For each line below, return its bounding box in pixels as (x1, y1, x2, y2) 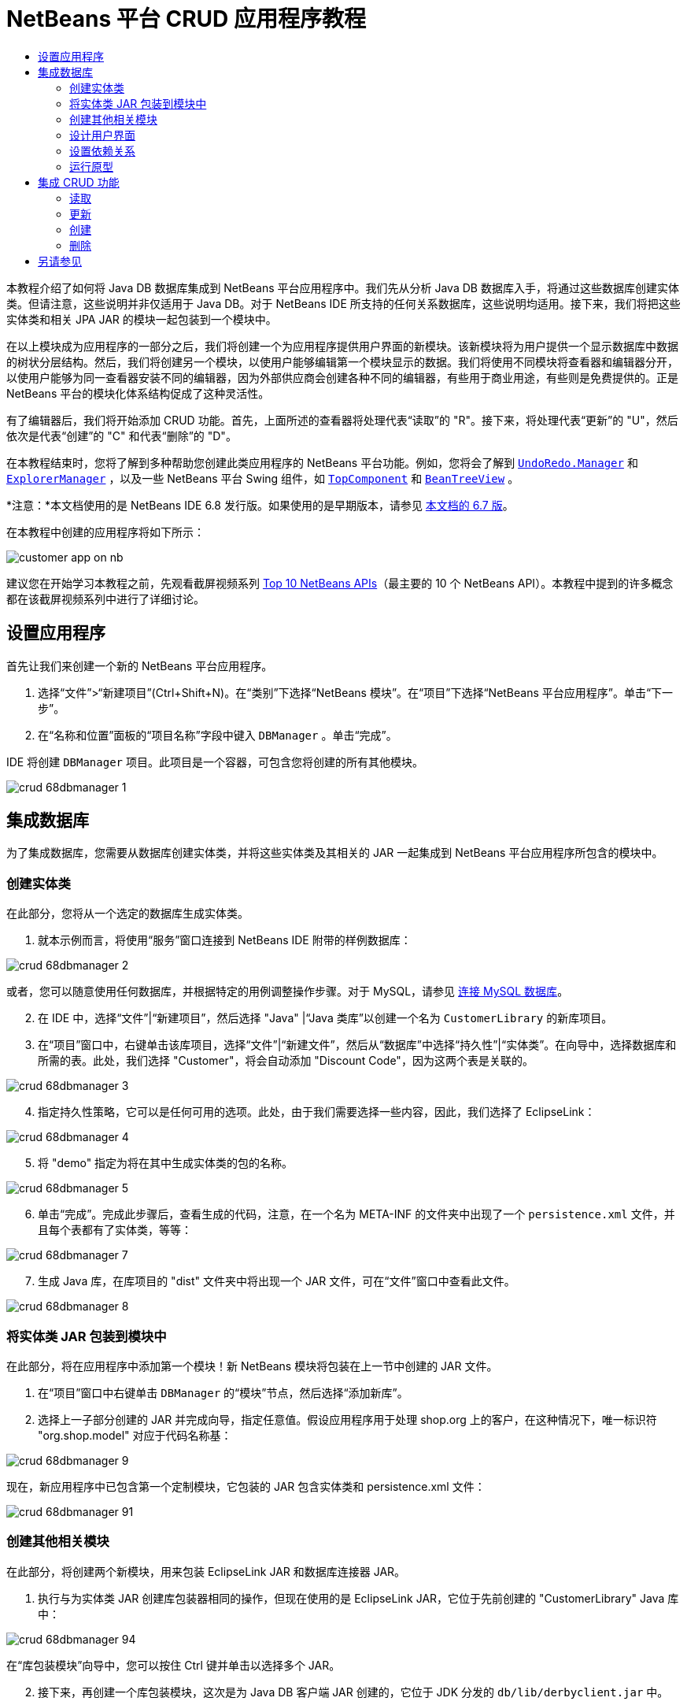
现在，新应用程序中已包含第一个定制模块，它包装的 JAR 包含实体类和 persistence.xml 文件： (6, 1479, 486, 1493)
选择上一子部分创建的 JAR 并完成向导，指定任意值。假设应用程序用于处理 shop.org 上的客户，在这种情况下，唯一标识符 (38, 1412, 657, 1426)
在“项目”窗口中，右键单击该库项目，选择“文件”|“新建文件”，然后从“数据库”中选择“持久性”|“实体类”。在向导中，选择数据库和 (38, 1038, 677, 1052)
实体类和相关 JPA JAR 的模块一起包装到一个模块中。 (6, 312, 277, 326)
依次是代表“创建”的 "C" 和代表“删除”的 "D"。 (6, 428, 237, 443)
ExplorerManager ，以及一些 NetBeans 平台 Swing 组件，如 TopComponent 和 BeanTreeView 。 (6, 471, 519, 485)
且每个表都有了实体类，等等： (38, 1223, 192, 1237)
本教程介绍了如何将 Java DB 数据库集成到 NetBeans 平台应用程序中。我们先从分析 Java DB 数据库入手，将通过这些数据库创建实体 (6, 280, 679, 295)
